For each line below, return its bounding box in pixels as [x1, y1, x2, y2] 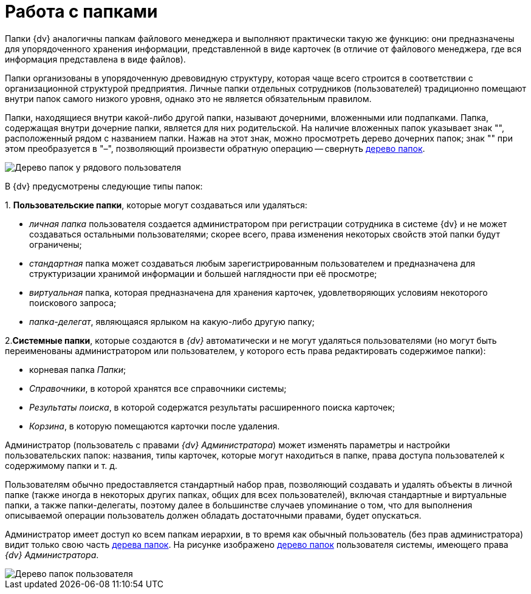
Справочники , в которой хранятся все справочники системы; [29, 383, 287, 394]
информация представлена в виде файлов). [5, 53, 186, 64]
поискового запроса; [29, 297, 117, 308]
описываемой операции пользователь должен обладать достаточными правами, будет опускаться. [5, 510, 422, 521]
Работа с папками [5, 1, 158, 22]
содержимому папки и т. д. [5, 460, 118, 471]
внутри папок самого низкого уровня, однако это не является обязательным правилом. [5, 93, 372, 104]
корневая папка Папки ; [29, 364, 126, 375]
